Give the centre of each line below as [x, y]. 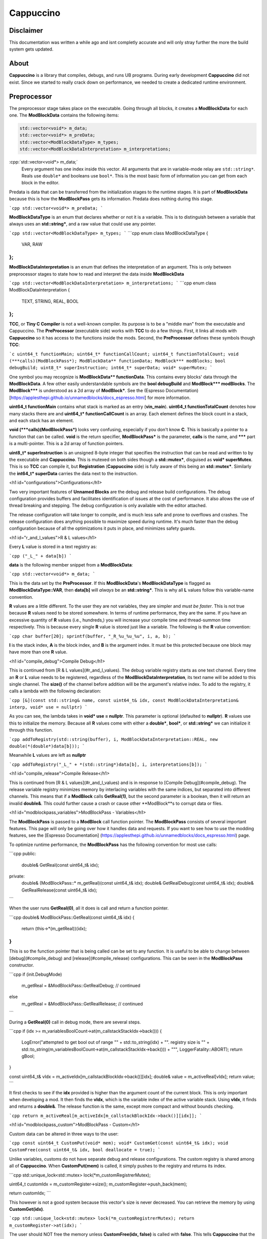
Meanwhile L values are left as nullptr [48, 755]
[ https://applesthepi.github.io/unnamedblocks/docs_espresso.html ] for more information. [100, 397]
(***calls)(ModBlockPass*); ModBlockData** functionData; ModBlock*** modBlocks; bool [117, 361]
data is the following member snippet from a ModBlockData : [71, 565]
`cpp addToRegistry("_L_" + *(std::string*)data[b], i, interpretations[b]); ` [108, 764]
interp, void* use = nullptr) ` [48, 707]
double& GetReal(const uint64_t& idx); [60, 865]
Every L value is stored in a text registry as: [53, 547]
